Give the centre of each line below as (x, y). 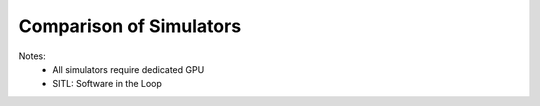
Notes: (32, 56)
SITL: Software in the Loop (107, 84)
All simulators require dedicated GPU (128, 69)
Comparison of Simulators (130, 26)
